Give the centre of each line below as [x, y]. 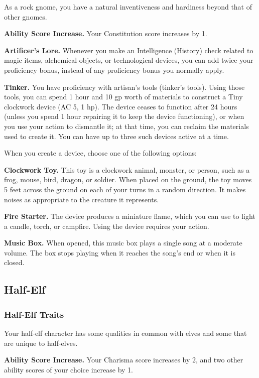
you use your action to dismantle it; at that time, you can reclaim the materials [126, 126]
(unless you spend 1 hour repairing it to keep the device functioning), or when [124, 116]
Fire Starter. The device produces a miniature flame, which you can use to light [130, 216]
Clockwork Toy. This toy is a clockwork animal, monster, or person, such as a [127, 169]
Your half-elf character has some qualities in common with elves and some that [125, 333]
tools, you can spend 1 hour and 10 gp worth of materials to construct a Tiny [123, 97]
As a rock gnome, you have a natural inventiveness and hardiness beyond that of [128, 7]
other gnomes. [26, 16]
